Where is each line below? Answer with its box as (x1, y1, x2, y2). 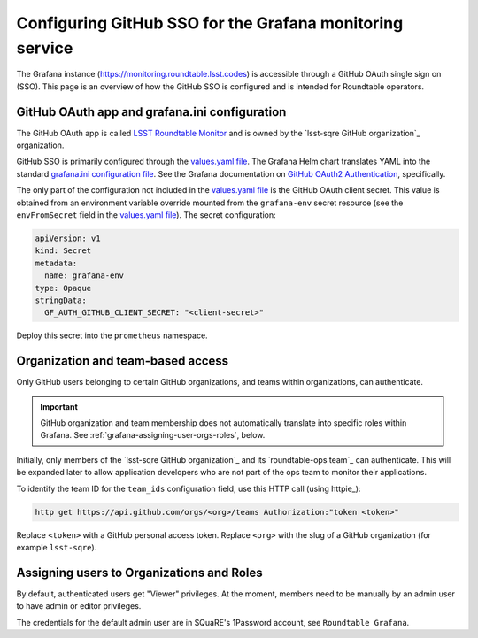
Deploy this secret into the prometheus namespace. (16, 330, 208, 341)
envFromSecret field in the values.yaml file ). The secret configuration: (16, 209, 276, 220)
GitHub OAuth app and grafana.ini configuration (16, 104, 287, 119)
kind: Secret (35, 246, 92, 256)
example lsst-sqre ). (16, 542, 97, 552)
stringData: (35, 295, 88, 305)
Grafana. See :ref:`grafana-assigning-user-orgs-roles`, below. (40, 430, 266, 441)
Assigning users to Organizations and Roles (16, 565, 263, 580)
